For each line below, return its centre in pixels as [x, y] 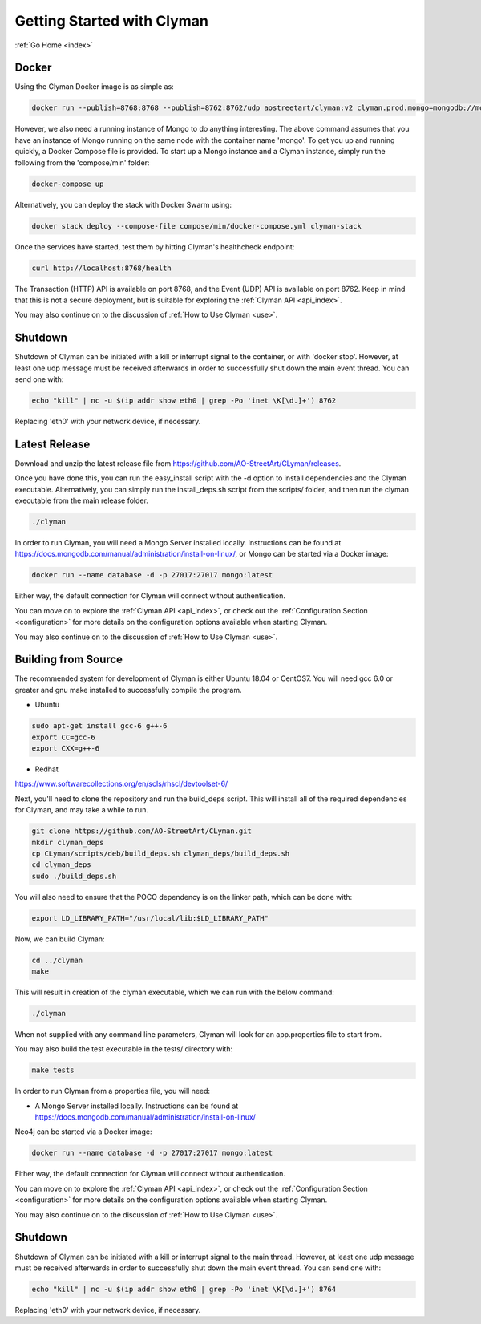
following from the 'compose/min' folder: [82, 162]
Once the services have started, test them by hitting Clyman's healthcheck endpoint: [155, 247]
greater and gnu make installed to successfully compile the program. [128, 690]
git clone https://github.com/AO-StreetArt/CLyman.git [141, 831]
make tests [53, 1070]
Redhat [47, 769]
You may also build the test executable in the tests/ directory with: [123, 1049]
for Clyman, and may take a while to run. [81, 810]
